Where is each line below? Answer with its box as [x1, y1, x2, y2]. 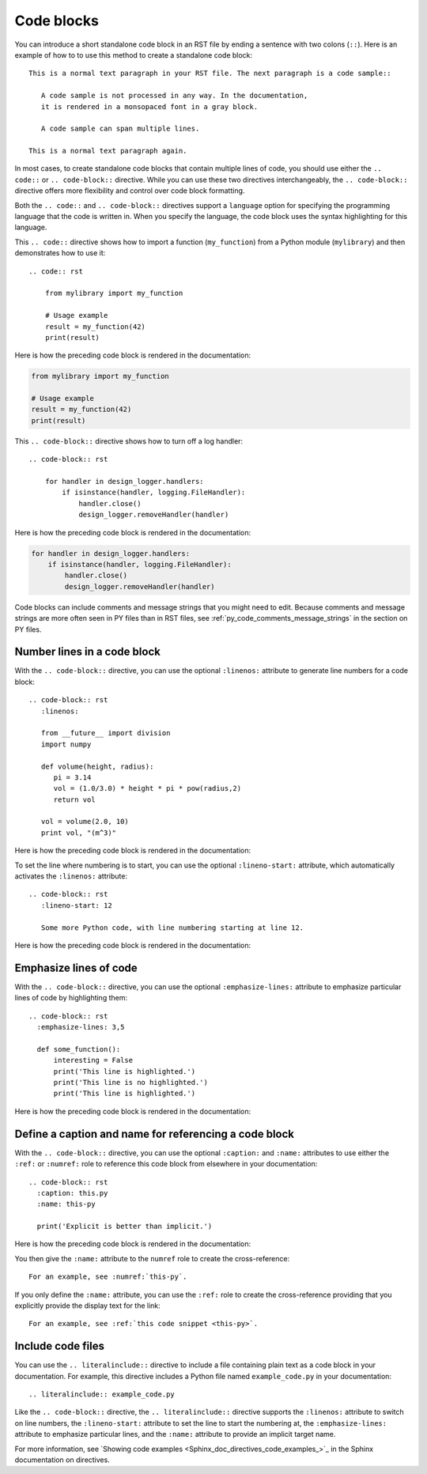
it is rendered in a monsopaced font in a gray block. [40, 102, 259, 111]
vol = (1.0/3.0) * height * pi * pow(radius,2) [53, 784, 241, 793]
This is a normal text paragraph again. [28, 146, 187, 156]
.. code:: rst [28, 266, 83, 276]
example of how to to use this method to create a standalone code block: [14, 50, 253, 59]
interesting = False [53, 1056, 134, 1065]
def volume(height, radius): [40, 762, 154, 771]
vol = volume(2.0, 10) [40, 817, 130, 826]
